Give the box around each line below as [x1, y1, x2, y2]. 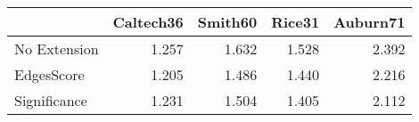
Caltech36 [112, 12, 184, 32]
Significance [14, 90, 87, 110]
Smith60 [197, 12, 258, 32]
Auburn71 [333, 12, 406, 32]
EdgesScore [14, 64, 85, 85]
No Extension [14, 38, 99, 59]
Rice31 [271, 12, 320, 32]
